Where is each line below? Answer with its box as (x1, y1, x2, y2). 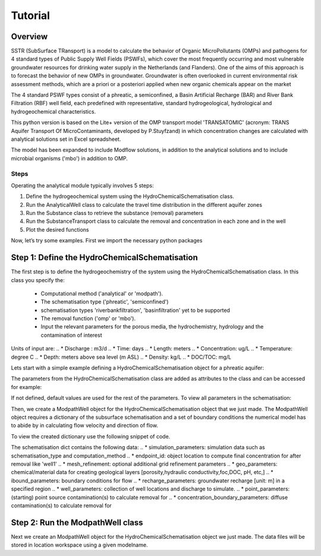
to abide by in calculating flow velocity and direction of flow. (11, 422, 159, 429)
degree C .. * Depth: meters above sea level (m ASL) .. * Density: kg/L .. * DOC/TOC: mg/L (11, 353, 232, 361)
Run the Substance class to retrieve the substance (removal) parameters (26, 210, 204, 217)
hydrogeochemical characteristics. (11, 108, 96, 115)
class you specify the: (11, 276, 65, 283)
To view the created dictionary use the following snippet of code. (11, 432, 171, 440)
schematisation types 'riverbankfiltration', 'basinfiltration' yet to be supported (40, 307, 230, 314)
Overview (11, 31, 48, 42)
